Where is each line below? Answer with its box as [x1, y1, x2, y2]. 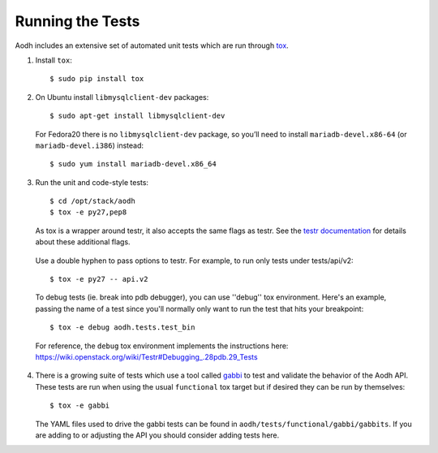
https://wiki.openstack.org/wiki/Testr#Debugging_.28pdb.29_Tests [35, 352, 259, 361]
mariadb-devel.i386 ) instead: [35, 140, 144, 150]
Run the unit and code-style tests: [35, 177, 149, 187]
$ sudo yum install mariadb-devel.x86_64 [49, 159, 217, 169]
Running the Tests [15, 12, 140, 30]
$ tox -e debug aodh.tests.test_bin [49, 323, 195, 332]
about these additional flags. [35, 237, 131, 247]
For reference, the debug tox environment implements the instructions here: [35, 341, 289, 351]
